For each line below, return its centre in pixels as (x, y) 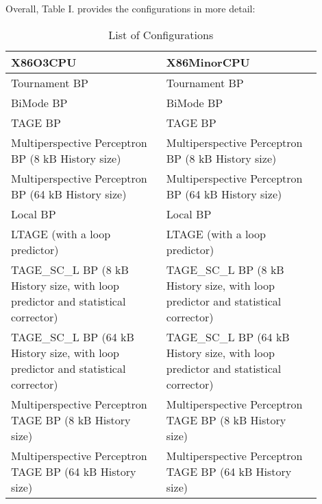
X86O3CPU (44, 62)
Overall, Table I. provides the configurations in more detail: (131, 8)
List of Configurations (161, 34)
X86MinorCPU (208, 62)
